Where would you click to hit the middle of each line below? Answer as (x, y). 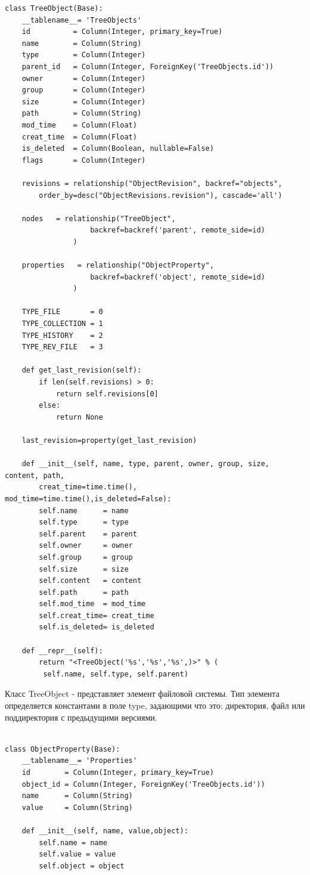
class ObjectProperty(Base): (63, 749)
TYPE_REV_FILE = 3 (62, 347)
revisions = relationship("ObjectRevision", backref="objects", (152, 183)
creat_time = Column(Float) (79, 137)
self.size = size (84, 569)
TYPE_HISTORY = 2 (62, 335)
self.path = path (84, 592)
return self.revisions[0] (107, 394)
